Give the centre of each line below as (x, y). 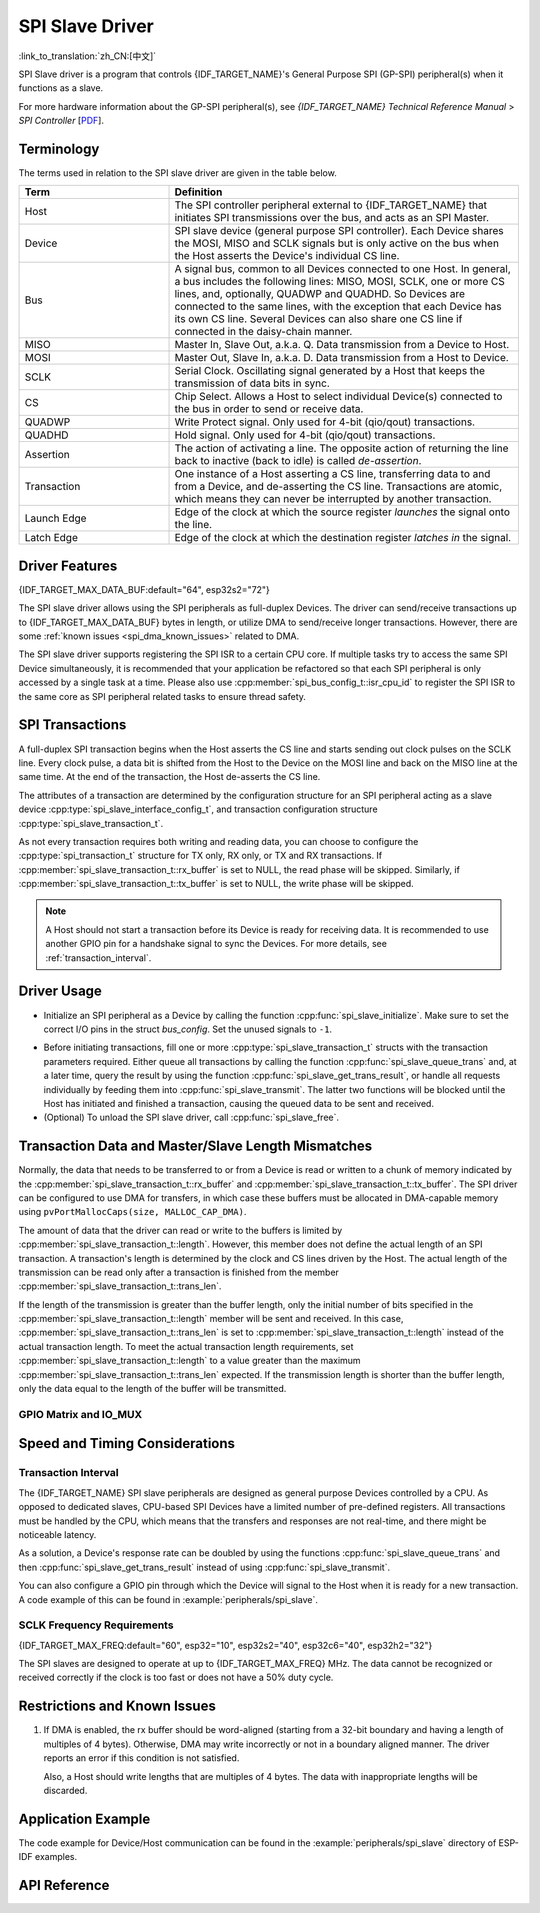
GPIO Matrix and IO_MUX (80, 1414)
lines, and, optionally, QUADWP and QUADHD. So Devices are (319, 294)
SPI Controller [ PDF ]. (61, 121)
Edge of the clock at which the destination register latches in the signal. (343, 538)
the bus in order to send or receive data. (269, 409)
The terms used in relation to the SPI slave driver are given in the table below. (177, 173)
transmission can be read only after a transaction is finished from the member (179, 1272)
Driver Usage (60, 991)
